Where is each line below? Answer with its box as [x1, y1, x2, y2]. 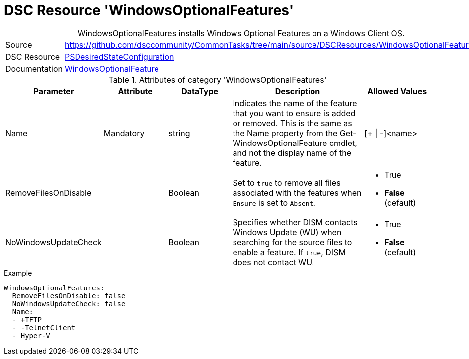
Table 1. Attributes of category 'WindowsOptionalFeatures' [108, 74, 327, 85]
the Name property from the [233, 128, 338, 138]
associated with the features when [233, 187, 362, 198]
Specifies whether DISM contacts [233, 217, 358, 227]
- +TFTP [12, 315, 42, 324]
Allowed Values [367, 86, 427, 96]
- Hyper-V [12, 331, 50, 340]
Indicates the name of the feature [233, 98, 357, 108]
